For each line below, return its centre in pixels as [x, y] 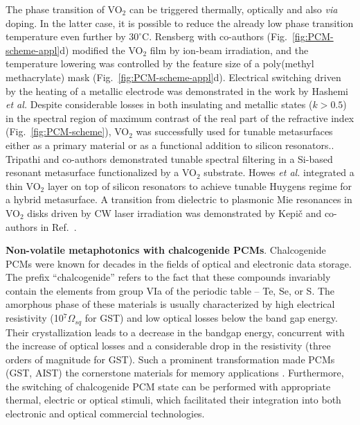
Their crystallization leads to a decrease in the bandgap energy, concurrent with [175, 332]
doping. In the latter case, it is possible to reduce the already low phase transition [180, 23]
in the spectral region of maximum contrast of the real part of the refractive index [180, 118]
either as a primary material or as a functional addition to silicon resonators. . [170, 145]
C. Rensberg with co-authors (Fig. [215, 36]
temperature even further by [66, 36]
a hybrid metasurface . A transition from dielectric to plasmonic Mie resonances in [179, 199]
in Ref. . [58, 226]
